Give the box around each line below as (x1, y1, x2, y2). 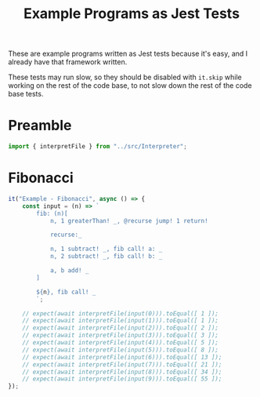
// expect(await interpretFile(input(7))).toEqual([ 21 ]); (22, 360, 222, 369)
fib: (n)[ (36, 209, 68, 217)
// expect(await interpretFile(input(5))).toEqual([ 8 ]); (22, 346, 219, 354)
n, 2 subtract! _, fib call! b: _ (49, 253, 163, 260)
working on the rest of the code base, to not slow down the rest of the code (8, 81, 252, 90)
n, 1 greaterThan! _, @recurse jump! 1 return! (49, 217, 209, 224)
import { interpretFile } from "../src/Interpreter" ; (8, 143, 188, 151)
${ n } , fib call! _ (36, 288, 96, 296)
